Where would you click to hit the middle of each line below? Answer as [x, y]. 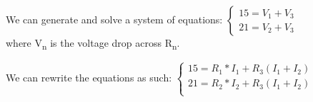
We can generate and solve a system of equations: [114, 19]
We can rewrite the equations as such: [89, 77]
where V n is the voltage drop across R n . [93, 44]
